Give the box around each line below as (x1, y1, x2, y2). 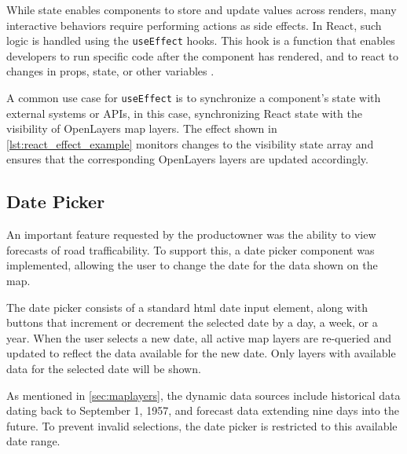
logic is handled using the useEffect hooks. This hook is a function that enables (6, 32, 395, 49)
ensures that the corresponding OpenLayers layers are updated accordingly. (6, 151, 368, 167)
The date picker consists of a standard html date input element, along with (6, 298, 368, 315)
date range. (6, 433, 60, 449)
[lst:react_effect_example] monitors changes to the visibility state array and (6, 135, 374, 152)
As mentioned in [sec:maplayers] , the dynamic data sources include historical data (6, 386, 401, 403)
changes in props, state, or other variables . (6, 63, 214, 79)
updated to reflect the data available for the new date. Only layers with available (6, 345, 396, 361)
